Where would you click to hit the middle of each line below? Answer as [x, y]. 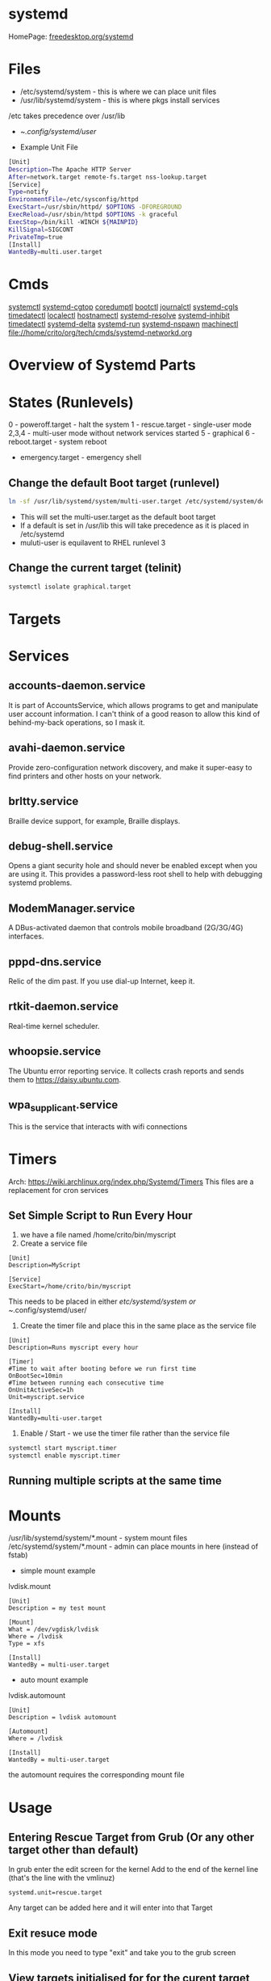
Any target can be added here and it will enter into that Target [110, 1907]
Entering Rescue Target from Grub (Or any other [131, 1837]
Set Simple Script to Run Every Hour [100, 1215]
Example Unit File [49, 147]
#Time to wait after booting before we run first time [102, 1369]
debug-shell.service [61, 846]
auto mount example [54, 1680]
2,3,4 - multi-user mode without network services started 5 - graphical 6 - [132, 433]
